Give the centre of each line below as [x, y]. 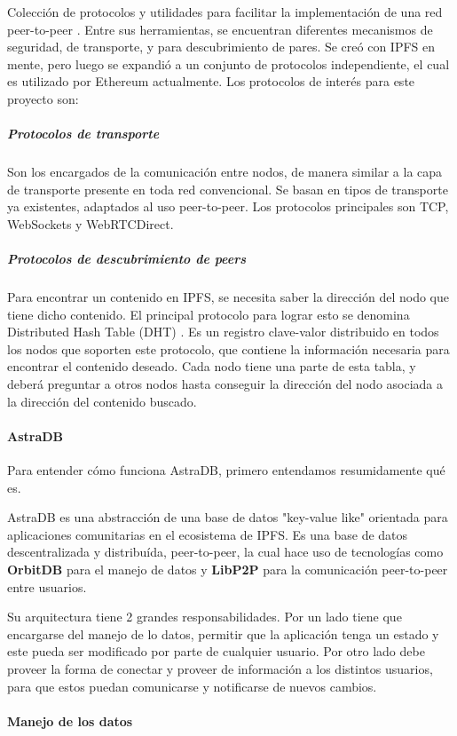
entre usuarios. [47, 586]
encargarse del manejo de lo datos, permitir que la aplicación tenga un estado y [223, 633]
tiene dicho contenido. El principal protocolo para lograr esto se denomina [209, 314]
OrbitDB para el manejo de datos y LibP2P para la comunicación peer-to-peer [228, 569]
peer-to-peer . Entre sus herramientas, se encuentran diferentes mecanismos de [220, 29]
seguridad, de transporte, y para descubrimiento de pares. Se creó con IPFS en [221, 47]
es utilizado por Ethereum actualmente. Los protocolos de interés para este [211, 81]
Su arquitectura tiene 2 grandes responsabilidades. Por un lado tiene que [205, 617]
